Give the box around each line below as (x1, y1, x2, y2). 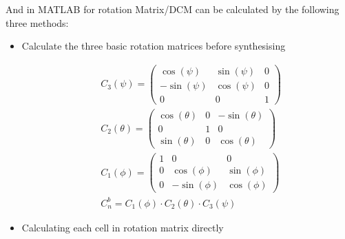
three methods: (6, 15, 69, 30)
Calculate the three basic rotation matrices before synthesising (21, 39, 286, 53)
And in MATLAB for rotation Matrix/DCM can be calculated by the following (6, 2, 339, 16)
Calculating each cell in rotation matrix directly (21, 220, 224, 234)
